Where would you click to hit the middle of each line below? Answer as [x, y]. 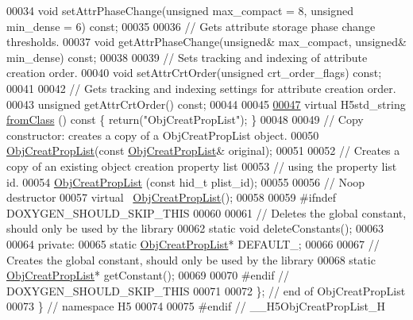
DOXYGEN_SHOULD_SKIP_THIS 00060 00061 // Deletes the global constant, [206, 212]
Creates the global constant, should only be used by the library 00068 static [191, 259]
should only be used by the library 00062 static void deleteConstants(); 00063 [195, 228]
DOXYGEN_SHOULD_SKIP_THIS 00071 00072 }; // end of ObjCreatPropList [206, 290]
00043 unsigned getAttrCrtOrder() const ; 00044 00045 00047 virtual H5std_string [206, 104]
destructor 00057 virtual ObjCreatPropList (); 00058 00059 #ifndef [172, 197]
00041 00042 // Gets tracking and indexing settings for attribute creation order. [201, 88]
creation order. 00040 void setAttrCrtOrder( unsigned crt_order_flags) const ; [194, 73]
